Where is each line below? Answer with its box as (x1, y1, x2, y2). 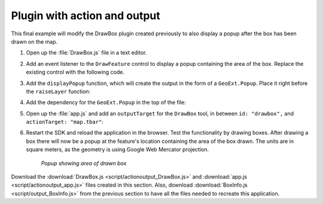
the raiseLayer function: (26, 87, 91, 95)
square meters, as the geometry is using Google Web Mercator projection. (26, 146, 209, 153)
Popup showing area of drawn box (41, 159, 127, 167)
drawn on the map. (11, 38, 58, 45)
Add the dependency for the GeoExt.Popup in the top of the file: (26, 99, 186, 106)
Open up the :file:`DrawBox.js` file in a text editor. (26, 49, 147, 56)
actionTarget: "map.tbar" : (26, 118, 104, 126)
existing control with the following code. (26, 69, 125, 76)
